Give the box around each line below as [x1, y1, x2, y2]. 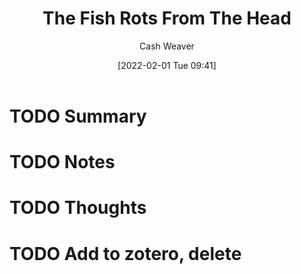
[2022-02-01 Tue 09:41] [117, 59, 217, 71]
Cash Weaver [139, 40, 195, 52]
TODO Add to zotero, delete [9, 242, 242, 265]
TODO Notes [9, 151, 116, 174]
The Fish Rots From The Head [42, 7, 292, 30]
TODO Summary [9, 105, 147, 127]
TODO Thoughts [9, 197, 147, 219]
